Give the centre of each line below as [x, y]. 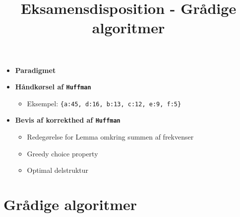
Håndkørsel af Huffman [53, 87]
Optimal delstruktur [58, 170]
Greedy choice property [62, 153]
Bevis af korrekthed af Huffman [68, 120]
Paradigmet [35, 70]
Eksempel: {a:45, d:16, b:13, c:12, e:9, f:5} [104, 103]
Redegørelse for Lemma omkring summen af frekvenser [110, 137]
